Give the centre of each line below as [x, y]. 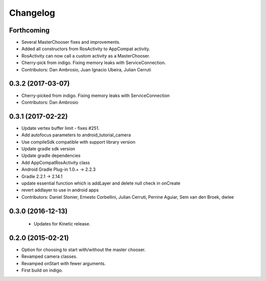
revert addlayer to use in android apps [60, 190]
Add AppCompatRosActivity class [56, 162]
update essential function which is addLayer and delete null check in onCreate [101, 183]
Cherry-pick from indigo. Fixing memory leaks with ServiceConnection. [94, 63]
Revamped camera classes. [49, 256]
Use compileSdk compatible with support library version [78, 142]
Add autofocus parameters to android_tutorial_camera [76, 135]
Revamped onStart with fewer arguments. [64, 263]
